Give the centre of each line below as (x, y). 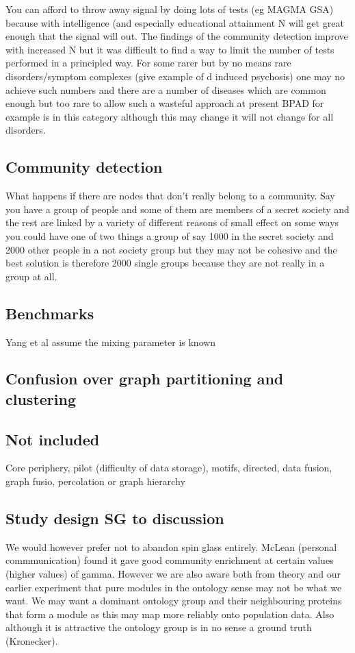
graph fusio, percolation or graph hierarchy (95, 481)
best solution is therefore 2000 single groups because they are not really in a (165, 263)
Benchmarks (50, 313)
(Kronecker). (32, 641)
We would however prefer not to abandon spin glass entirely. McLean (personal (171, 546)
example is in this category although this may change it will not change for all (170, 116)
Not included (53, 439)
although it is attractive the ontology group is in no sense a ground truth (159, 627)
